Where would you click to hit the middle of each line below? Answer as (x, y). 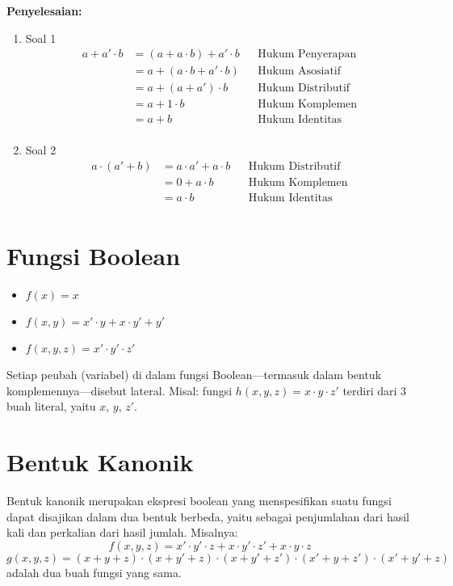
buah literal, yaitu (51, 406)
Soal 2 (41, 150)
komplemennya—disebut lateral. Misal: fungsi (120, 390)
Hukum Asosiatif (300, 72)
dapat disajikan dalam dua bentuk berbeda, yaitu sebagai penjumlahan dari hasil (208, 516)
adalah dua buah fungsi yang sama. (94, 572)
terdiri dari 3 (375, 390)
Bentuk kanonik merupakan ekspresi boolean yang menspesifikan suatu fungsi (199, 501)
